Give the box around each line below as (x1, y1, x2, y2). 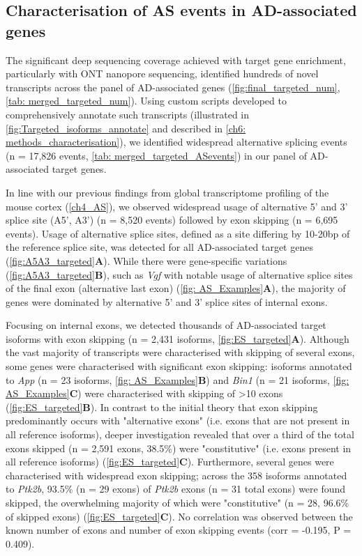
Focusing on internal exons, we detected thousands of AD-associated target (6, 318, 326, 332)
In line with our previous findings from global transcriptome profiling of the (6, 185, 329, 199)
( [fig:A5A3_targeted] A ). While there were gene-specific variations (6, 253, 287, 268)
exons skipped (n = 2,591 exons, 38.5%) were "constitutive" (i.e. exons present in (6, 440, 352, 455)
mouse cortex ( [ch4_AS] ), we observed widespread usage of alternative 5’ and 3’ (6, 199, 348, 213)
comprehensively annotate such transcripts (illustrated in (6, 107, 250, 121)
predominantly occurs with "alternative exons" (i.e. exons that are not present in (6, 413, 350, 428)
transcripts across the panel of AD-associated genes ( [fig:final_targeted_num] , (6, 79, 340, 94)
